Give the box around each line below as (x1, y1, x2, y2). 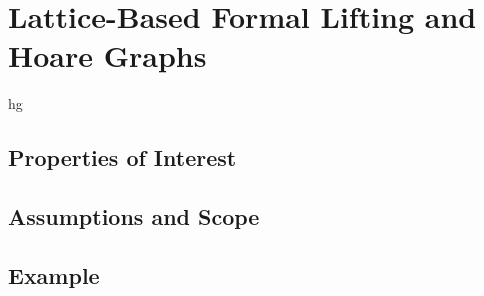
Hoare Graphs (8, 35, 207, 76)
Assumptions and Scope (8, 201, 260, 232)
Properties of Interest (8, 142, 237, 173)
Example (8, 259, 100, 290)
